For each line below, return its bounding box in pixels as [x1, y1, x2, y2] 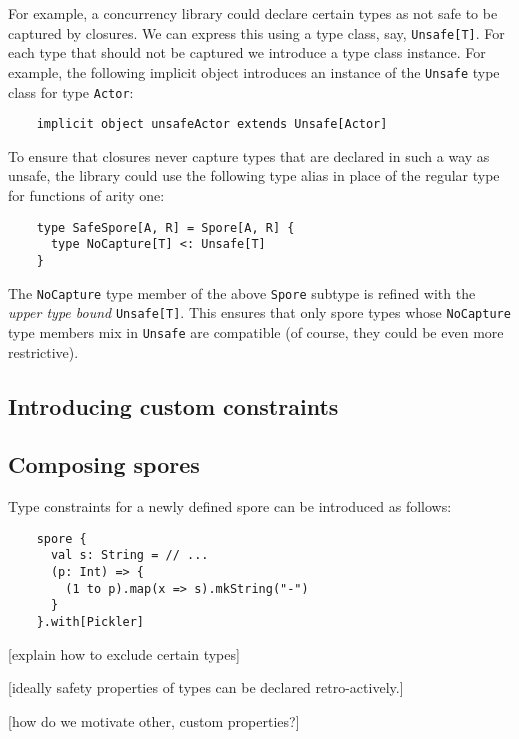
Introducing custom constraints [8, 390, 339, 421]
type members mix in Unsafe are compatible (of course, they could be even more [8, 321, 504, 342]
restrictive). [8, 341, 79, 362]
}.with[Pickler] [36, 614, 145, 629]
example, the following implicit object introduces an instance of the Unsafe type [8, 61, 500, 82]
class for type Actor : [8, 81, 134, 102]
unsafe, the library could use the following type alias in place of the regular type [8, 165, 500, 186]
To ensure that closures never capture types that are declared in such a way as [8, 145, 490, 166]
